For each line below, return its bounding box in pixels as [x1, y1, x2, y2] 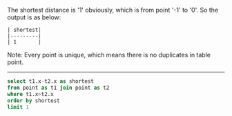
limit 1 [7, 104, 30, 110]
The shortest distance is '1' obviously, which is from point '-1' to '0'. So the [7, 6, 219, 14]
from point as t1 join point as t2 [7, 84, 110, 91]
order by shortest [7, 97, 60, 104]
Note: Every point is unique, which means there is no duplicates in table [7, 51, 211, 59]
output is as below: [7, 13, 61, 21]
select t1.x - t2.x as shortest [7, 78, 95, 85]
